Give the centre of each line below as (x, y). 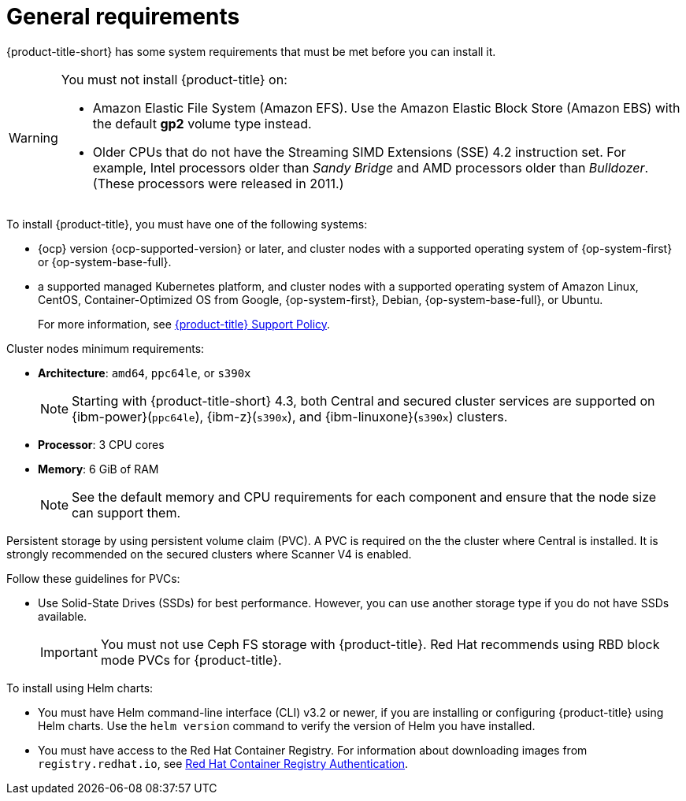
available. (63, 616)
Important (69, 652)
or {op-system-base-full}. (105, 261)
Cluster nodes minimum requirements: (106, 348)
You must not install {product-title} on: (174, 79)
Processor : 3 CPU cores (101, 444)
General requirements (123, 17)
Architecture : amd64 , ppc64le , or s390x (145, 373)
